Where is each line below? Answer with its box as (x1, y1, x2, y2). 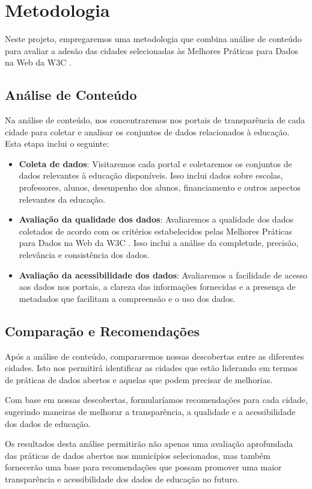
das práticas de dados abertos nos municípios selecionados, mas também (5, 449, 271, 461)
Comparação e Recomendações (5, 321, 200, 340)
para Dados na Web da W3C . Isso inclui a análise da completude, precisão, (19, 236, 299, 249)
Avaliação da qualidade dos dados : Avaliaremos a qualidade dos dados (19, 213, 293, 226)
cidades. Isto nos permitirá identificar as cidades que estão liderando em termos (5, 361, 298, 374)
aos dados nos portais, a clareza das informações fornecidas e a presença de (19, 280, 296, 293)
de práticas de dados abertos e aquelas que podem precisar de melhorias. (5, 373, 273, 386)
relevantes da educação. (19, 192, 106, 205)
